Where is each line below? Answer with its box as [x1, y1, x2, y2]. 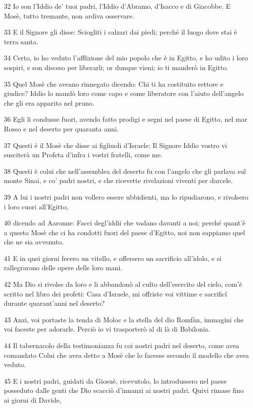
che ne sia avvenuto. [4, 237, 64, 247]
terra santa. [4, 36, 38, 46]
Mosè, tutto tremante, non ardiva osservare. [4, 10, 134, 20]
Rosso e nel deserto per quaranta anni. [4, 123, 119, 133]
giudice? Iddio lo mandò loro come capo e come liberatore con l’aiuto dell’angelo [4, 88, 244, 98]
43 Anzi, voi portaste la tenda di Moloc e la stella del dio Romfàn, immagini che [4, 314, 244, 324]
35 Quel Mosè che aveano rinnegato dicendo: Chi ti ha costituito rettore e [4, 78, 223, 89]
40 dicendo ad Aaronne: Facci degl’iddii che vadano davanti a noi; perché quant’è [4, 218, 246, 228]
